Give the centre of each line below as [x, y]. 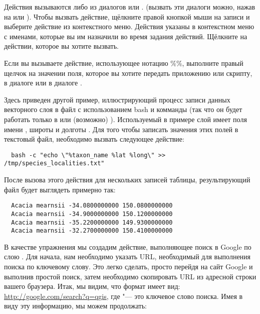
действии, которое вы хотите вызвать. [61, 46]
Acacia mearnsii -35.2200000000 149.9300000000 [92, 222]
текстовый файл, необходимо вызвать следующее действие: [94, 139]
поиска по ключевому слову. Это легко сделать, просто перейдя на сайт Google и [128, 267]
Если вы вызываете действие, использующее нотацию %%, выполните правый [124, 63]
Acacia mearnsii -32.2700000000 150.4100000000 [92, 231]
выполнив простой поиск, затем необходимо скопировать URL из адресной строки [130, 276]
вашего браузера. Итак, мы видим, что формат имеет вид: [92, 286]
